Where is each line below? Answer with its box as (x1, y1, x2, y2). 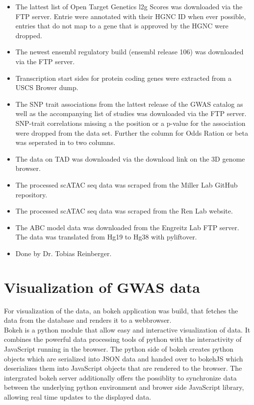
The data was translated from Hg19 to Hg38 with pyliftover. (15, 232, 197, 242)
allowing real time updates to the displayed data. (4, 391, 152, 402)
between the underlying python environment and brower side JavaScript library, (4, 382, 244, 392)
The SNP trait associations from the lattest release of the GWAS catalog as (15, 98, 243, 109)
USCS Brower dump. (15, 82, 78, 93)
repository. (15, 189, 48, 199)
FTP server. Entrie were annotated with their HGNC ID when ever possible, (15, 11, 246, 21)
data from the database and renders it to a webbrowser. (4, 315, 172, 325)
